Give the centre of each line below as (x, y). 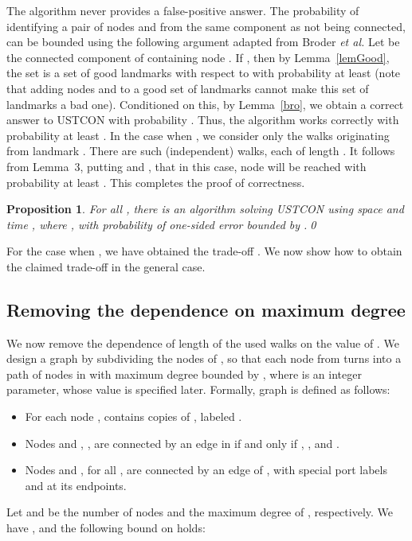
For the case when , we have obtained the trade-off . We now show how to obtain (204, 251)
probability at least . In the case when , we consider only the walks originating (198, 135)
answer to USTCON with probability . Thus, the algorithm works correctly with (203, 120)
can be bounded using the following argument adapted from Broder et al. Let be (203, 42)
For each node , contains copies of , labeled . (133, 416)
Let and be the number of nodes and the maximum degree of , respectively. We (200, 512)
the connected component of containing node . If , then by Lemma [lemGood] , (198, 57)
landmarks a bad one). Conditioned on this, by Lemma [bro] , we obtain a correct (205, 104)
